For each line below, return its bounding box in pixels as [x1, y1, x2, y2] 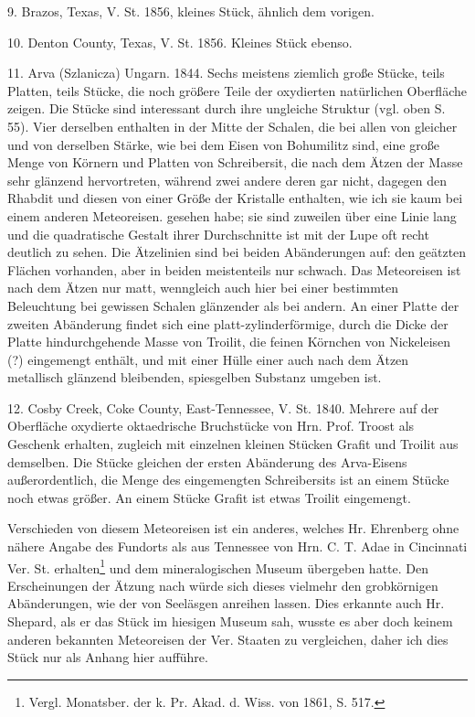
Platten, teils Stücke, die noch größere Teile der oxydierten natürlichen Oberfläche [7, 80, 467, 100]
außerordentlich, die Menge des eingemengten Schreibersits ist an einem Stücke [7, 470, 449, 489]
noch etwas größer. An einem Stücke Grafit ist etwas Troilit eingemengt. [7, 487, 411, 507]
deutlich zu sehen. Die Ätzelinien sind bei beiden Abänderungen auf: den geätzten [7, 242, 467, 262]
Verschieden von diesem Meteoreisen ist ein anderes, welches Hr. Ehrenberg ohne [7, 519, 459, 538]
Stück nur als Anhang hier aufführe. [7, 647, 208, 667]
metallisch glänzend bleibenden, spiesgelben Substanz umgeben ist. [7, 368, 382, 387]
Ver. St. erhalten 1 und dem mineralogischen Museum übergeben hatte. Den [7, 555, 428, 577]
